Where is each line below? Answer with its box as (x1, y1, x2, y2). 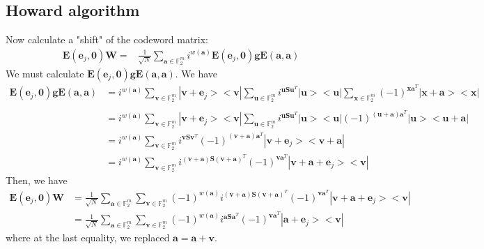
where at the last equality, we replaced (6, 230, 170, 245)
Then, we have (6, 173, 68, 188)
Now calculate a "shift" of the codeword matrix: (6, 32, 209, 47)
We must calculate (6, 66, 84, 81)
